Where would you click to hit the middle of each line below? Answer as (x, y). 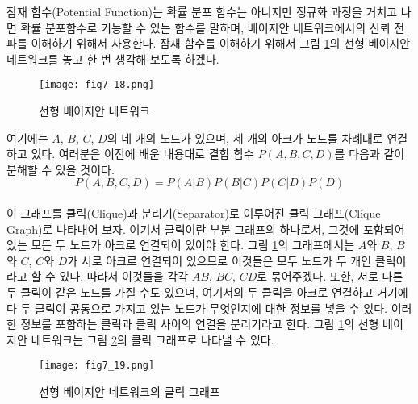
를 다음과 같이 (370, 154)
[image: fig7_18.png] (97, 85)
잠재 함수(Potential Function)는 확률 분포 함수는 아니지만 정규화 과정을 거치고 (202, 11)
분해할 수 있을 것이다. (61, 169)
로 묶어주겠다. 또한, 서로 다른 (330, 276)
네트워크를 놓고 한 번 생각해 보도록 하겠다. (113, 58)
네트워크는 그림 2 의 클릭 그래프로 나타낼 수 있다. (153, 339)
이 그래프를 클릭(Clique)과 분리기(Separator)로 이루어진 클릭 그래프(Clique (194, 213)
